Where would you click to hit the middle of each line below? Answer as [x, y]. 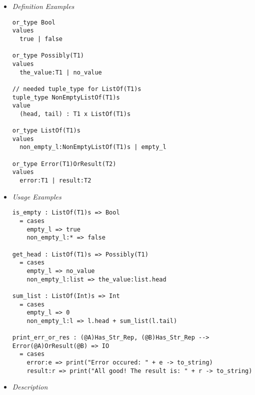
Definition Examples [43, 6]
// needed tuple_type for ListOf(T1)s [77, 89]
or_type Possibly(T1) [48, 56]
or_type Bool [34, 22]
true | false [41, 39]
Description [30, 387]
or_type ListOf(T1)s [46, 131]
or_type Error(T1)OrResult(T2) [64, 164]
